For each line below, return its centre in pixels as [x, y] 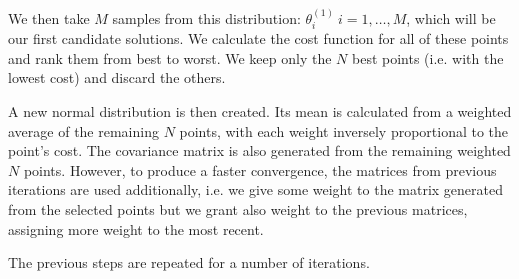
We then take [49, 17]
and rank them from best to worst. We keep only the [170, 57]
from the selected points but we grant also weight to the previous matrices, [238, 208]
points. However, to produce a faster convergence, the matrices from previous [260, 169]
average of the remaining [83, 130]
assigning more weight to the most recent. [136, 228]
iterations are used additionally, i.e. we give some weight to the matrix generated [256, 189]
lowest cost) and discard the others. [117, 77]
